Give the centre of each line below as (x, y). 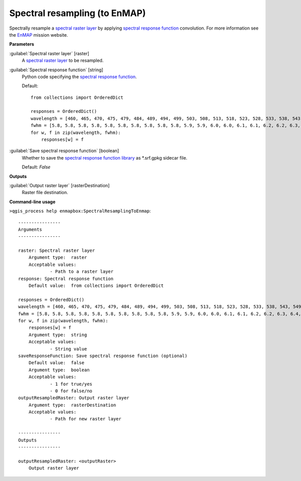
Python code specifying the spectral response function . (80, 76)
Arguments (30, 229)
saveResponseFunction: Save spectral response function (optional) (103, 356)
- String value (68, 349)
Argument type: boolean (59, 370)
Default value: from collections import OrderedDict (96, 286)
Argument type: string (58, 335)
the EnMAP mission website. (39, 35)
